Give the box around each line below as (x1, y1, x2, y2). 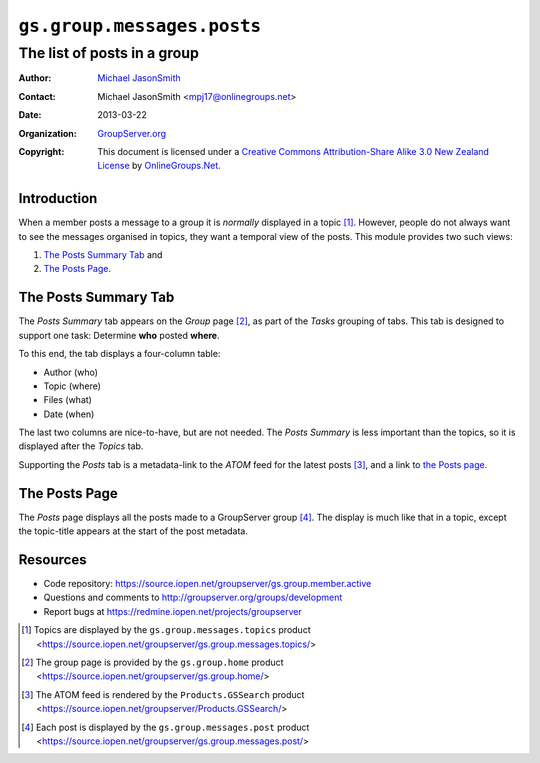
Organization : (18, 127, 77, 139)
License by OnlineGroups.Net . (97, 160, 222, 172)
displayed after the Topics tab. (18, 440, 144, 452)
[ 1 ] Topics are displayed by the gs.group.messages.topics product (21, 624, 311, 636)
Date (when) (43, 408, 95, 420)
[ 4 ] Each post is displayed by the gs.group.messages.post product (21, 721, 310, 733)
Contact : (18, 90, 57, 102)
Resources (18, 551, 87, 568)
